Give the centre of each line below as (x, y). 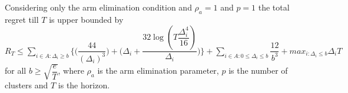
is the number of (258, 70)
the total (274, 7)
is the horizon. (84, 85)
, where (71, 70)
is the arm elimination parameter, (158, 70)
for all (16, 70)
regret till (22, 19)
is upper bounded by (86, 19)
